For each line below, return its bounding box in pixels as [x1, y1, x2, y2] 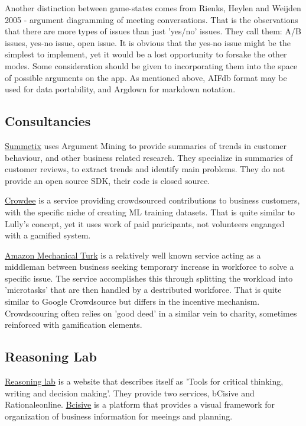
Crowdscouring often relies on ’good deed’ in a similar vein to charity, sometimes [5, 306, 297, 319]
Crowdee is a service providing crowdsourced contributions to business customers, [5, 194, 300, 206]
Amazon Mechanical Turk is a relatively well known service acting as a [5, 248, 261, 261]
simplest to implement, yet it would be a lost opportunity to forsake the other [5, 48, 287, 60]
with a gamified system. [5, 229, 91, 241]
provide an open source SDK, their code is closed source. [5, 174, 210, 186]
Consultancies [5, 112, 91, 130]
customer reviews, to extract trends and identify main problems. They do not [5, 163, 285, 175]
